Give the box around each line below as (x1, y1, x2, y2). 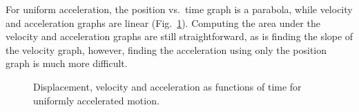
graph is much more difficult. (6, 56, 128, 71)
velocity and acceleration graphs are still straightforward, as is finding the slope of (6, 29, 353, 44)
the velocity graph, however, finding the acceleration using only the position (6, 42, 327, 57)
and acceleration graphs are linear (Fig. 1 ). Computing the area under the (6, 15, 320, 30)
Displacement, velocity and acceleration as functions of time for (33, 79, 302, 93)
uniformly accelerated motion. (33, 93, 159, 107)
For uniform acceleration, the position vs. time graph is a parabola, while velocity (6, 2, 353, 16)
